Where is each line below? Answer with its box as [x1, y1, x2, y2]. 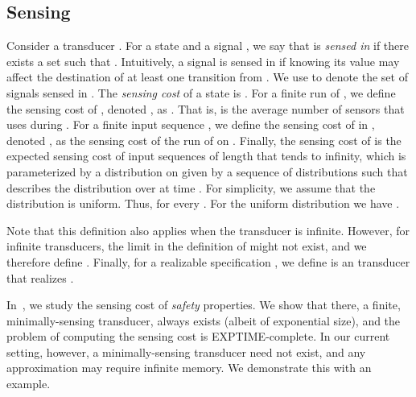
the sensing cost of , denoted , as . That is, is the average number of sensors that [6, 100, 405, 117]
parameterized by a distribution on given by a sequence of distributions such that [6, 163, 408, 180]
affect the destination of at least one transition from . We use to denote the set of [6, 68, 408, 85]
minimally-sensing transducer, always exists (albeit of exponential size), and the [6, 312, 401, 329]
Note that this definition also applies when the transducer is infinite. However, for [6, 221, 410, 238]
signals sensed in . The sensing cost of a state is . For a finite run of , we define [6, 84, 396, 101]
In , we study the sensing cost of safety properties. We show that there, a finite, [6, 296, 401, 313]
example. [6, 375, 51, 392]
